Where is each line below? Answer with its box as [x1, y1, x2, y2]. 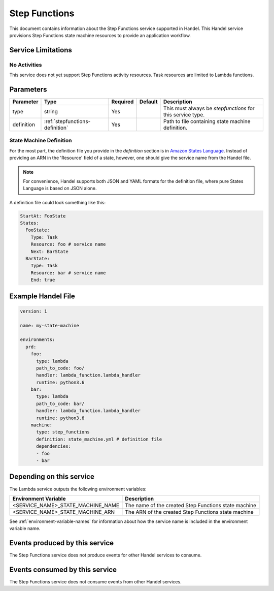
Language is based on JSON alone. [23, 185, 97, 192]
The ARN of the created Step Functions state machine [125, 508, 254, 515]
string [44, 108, 58, 115]
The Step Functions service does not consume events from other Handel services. [9, 579, 182, 585]
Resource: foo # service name [30, 241, 106, 247]
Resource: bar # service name [30, 270, 106, 275]
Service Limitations [9, 46, 72, 54]
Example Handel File [9, 292, 76, 300]
